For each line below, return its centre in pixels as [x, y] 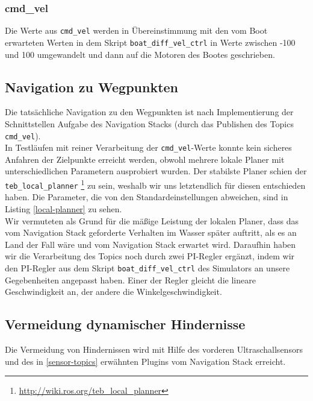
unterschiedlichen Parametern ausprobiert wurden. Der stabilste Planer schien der [156, 171]
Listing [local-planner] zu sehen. [64, 208]
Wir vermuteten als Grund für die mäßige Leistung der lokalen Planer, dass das [152, 220]
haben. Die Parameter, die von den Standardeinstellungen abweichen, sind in [147, 197]
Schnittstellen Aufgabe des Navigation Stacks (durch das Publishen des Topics [149, 123]
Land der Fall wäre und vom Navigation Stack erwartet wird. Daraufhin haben [150, 244]
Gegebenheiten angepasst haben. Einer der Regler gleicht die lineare [130, 279]
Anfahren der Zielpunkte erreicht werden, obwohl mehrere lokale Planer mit [145, 159]
